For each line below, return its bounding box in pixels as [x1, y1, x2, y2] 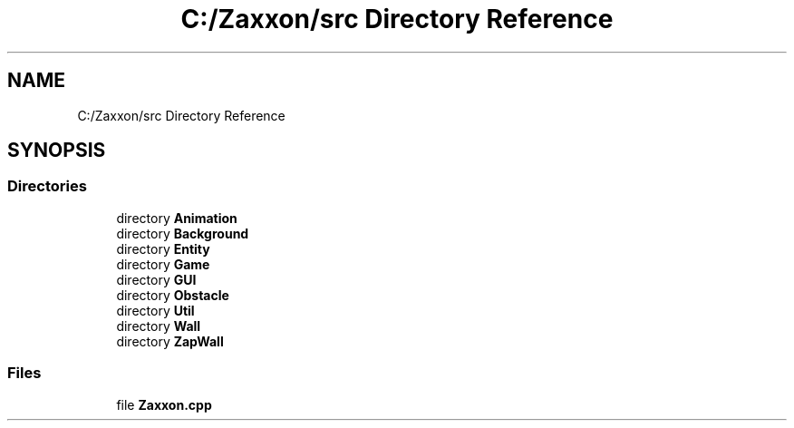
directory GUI [116, 271, 197, 287]
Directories [7, 177, 87, 196]
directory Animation [116, 209, 237, 226]
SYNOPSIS [7, 139, 106, 162]
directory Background [116, 225, 249, 241]
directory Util [116, 302, 195, 318]
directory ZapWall [116, 333, 224, 349]
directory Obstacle [116, 287, 229, 303]
